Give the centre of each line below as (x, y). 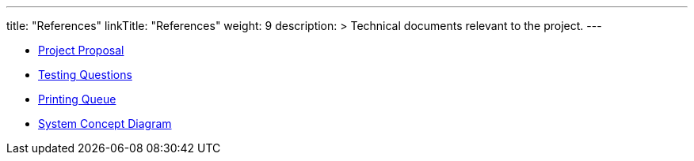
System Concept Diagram (105, 124)
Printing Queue (77, 99)
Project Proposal (81, 50)
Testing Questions (85, 75)
